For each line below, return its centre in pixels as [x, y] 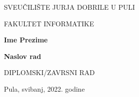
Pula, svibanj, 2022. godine [44, 88]
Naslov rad [23, 56]
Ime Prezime [26, 40]
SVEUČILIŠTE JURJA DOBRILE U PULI [69, 7]
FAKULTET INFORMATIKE [49, 23]
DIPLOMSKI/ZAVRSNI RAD [50, 72]
